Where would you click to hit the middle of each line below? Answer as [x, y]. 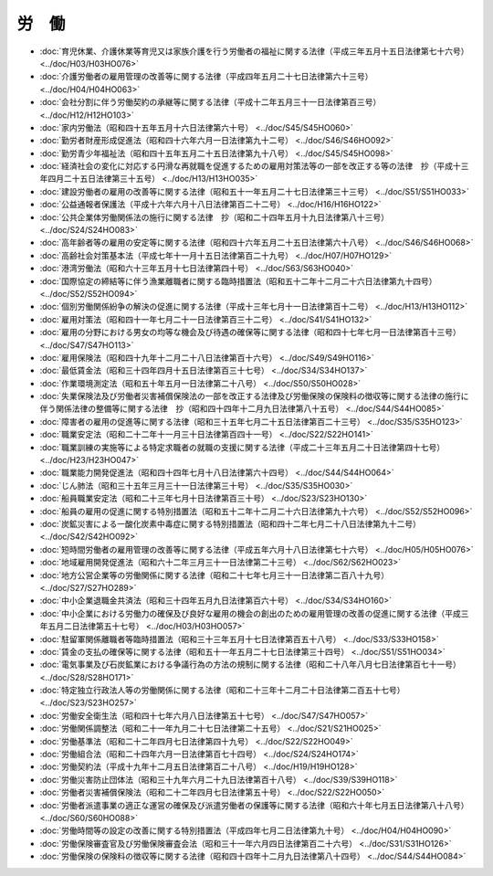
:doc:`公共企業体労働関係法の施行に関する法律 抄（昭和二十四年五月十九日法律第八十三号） [215, 217]
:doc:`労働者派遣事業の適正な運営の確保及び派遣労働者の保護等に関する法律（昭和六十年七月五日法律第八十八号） [254, 805]
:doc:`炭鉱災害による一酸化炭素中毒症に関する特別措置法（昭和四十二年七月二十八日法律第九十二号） [231, 524]
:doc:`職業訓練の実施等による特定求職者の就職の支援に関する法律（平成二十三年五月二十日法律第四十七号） [242, 447]
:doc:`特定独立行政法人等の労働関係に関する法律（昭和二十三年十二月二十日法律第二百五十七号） [222, 691]
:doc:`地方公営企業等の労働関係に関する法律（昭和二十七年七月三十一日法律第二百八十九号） [215, 575]
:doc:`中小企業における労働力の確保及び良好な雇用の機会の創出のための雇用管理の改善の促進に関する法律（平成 [250, 613]
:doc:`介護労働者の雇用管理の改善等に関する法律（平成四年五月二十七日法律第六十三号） [206, 77]
